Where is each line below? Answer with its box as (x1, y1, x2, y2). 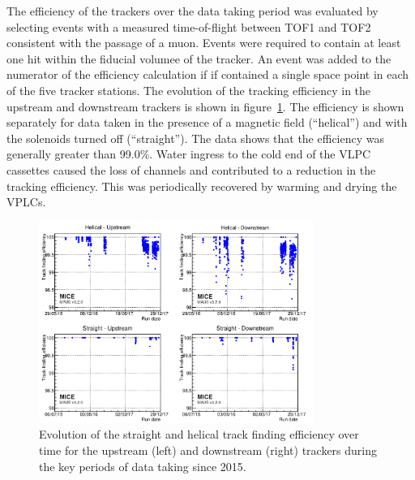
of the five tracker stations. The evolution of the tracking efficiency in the (6, 81, 371, 98)
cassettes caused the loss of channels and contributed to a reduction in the (6, 161, 376, 178)
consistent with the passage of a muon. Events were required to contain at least (6, 34, 401, 51)
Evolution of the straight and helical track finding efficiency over (39, 426, 359, 443)
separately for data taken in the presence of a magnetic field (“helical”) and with (6, 114, 408, 131)
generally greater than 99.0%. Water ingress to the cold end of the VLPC (6, 145, 371, 162)
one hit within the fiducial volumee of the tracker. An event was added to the (6, 50, 391, 67)
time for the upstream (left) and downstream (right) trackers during (39, 442, 378, 458)
